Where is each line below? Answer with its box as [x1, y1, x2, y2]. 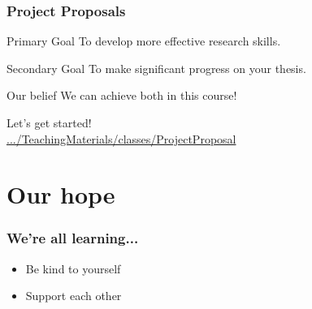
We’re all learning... [6, 228, 139, 248]
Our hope [6, 178, 115, 211]
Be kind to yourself [25, 260, 121, 277]
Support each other [25, 287, 122, 304]
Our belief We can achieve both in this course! [6, 87, 237, 104]
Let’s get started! [6, 114, 92, 131]
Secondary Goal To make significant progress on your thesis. [6, 59, 306, 76]
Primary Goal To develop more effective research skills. [6, 32, 281, 49]
